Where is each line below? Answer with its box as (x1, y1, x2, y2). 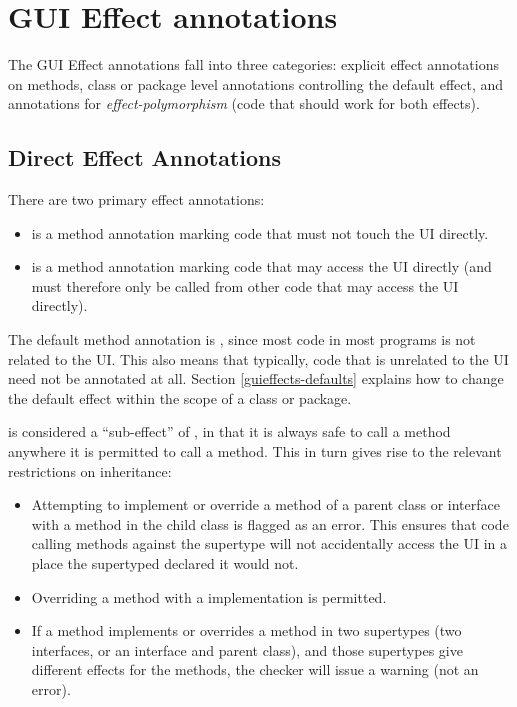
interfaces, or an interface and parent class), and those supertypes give (31, 639, 463, 660)
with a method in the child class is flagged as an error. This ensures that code (31, 513, 509, 534)
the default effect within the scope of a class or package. (8, 387, 352, 408)
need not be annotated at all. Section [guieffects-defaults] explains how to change (8, 368, 504, 389)
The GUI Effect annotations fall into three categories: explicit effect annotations (8, 54, 499, 75)
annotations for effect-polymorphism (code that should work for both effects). (8, 93, 480, 114)
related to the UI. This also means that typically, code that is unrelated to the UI (8, 348, 509, 369)
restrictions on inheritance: (8, 460, 172, 481)
